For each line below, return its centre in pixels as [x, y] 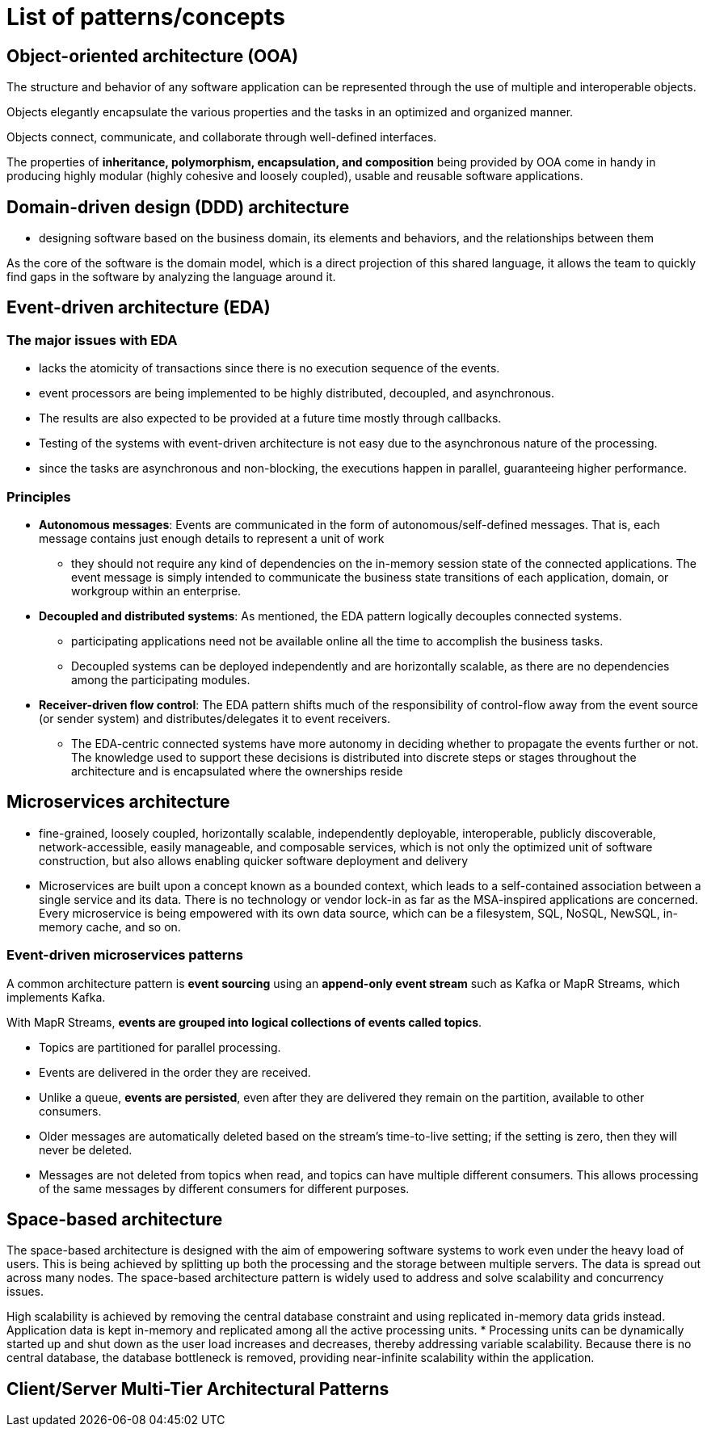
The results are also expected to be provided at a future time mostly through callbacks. [270, 418]
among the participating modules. [161, 679]
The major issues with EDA [92, 340]
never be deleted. [86, 1149]
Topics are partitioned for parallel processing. [160, 1047]
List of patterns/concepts [146, 17]
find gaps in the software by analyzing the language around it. [171, 277]
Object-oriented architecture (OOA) [153, 56]
